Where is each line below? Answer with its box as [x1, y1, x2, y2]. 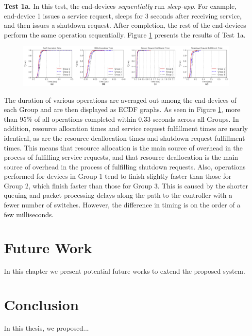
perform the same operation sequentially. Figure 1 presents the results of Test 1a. [4, 29, 246, 39]
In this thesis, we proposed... [4, 323, 89, 333]
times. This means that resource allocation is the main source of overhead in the [4, 142, 243, 152]
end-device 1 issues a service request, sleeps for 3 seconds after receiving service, [4, 10, 242, 20]
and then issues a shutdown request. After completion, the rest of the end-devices [4, 20, 246, 30]
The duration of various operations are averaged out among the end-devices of [4, 94, 236, 105]
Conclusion [4, 295, 79, 315]
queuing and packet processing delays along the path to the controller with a [4, 190, 233, 200]
